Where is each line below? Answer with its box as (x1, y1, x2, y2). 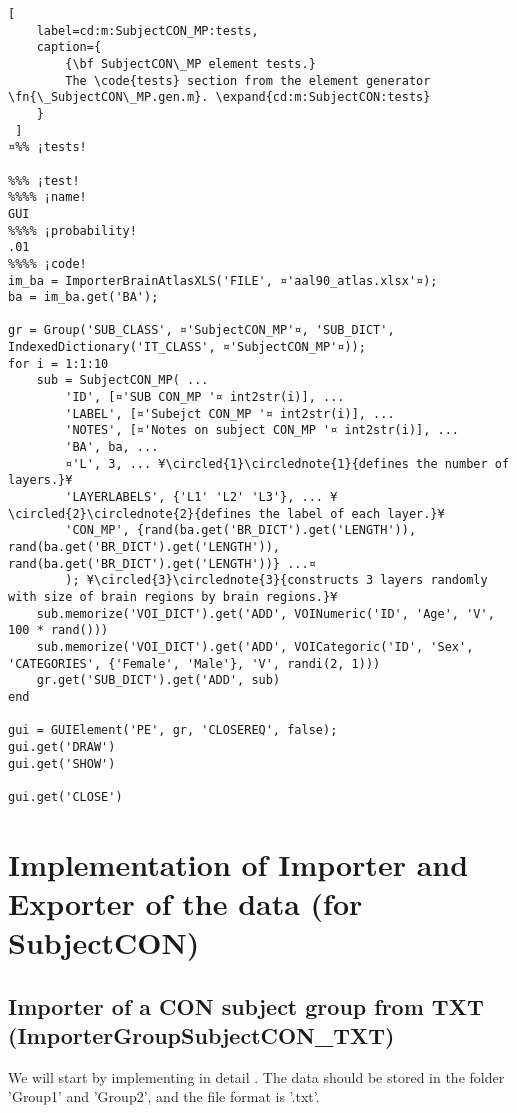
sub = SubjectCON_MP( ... (36, 373, 209, 388)
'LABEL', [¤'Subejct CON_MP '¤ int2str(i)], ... (65, 406, 395, 421)
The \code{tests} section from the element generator (65, 73, 431, 88)
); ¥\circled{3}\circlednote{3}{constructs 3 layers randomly (65, 573, 488, 588)
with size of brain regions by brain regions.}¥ (8, 589, 338, 604)
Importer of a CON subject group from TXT (8, 990, 484, 1021)
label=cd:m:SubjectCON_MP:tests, (36, 23, 259, 38)
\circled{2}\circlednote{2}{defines (8, 506, 252, 521)
